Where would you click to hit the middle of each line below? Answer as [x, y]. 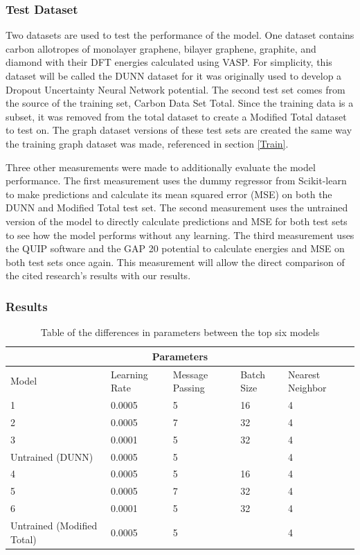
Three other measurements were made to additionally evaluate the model [161, 167]
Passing [189, 388]
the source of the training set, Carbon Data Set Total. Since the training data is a [180, 103]
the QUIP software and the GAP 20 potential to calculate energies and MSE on [175, 248]
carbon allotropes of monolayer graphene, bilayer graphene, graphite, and [161, 48]
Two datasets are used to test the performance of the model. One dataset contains [180, 35]
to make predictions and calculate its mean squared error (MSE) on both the [169, 194]
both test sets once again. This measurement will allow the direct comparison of [175, 262]
